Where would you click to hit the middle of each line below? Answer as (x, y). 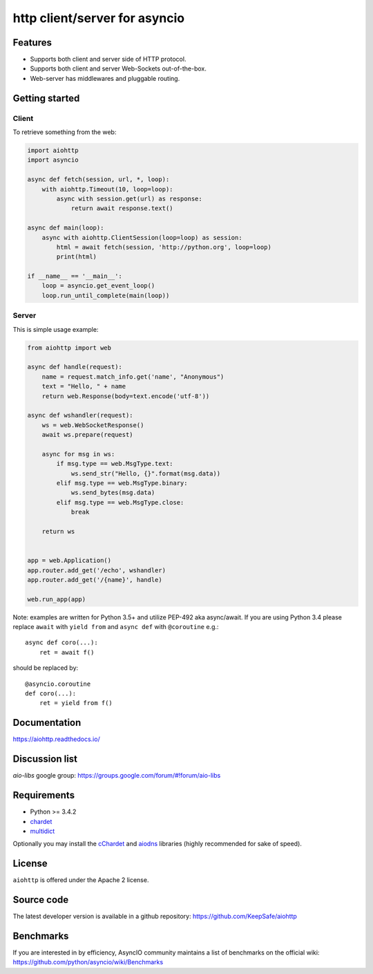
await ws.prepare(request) (88, 435)
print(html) (76, 257)
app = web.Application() (69, 561)
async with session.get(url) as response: (130, 198)
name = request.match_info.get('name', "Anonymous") (133, 376)
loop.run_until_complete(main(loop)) (106, 295)
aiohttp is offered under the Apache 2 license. (81, 880)
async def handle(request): (75, 367)
